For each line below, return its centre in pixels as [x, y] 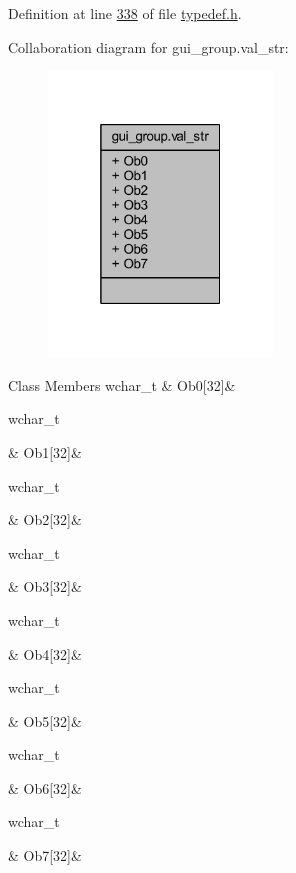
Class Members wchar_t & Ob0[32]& [122, 384]
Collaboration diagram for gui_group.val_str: [148, 46]
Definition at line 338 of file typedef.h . [125, 13]
